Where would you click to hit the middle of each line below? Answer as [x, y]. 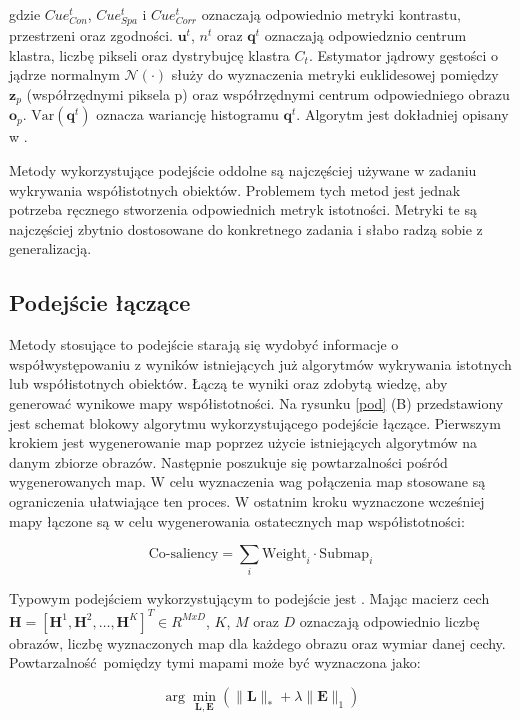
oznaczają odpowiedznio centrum [365, 35]
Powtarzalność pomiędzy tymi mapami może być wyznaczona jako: [215, 662]
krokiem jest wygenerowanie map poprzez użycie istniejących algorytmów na [243, 442]
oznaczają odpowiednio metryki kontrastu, [331, 14]
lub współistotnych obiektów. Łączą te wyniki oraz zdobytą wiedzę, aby [228, 383]
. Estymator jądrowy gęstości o [403, 54]
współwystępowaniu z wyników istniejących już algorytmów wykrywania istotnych [260, 363]
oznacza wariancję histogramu [187, 114]
